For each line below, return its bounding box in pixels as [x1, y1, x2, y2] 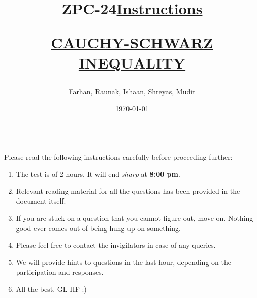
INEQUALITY [78, 52, 186, 73]
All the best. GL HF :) [16, 283, 87, 294]
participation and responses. [16, 267, 104, 277]
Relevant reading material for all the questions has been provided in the [16, 185, 240, 196]
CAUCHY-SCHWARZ [51, 32, 213, 53]
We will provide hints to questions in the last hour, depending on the [16, 256, 231, 267]
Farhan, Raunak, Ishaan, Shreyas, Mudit [69, 86, 196, 96]
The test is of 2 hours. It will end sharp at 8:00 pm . [16, 169, 180, 179]
